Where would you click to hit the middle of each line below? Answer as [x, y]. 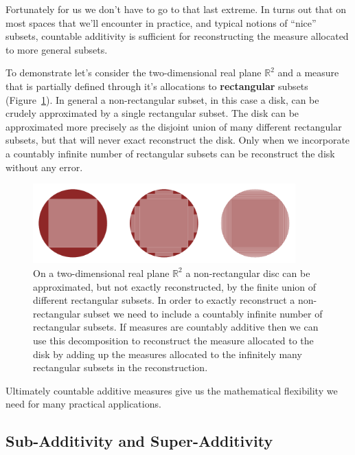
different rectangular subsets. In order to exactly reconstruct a [164, 300]
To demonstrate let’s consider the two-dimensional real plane [134, 73]
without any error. [44, 167]
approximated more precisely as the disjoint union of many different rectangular [174, 126]
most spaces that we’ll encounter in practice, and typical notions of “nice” [161, 22]
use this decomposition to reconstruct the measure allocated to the [173, 340]
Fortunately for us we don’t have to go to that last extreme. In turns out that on [176, 9]
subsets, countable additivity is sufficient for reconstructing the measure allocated [177, 36]
